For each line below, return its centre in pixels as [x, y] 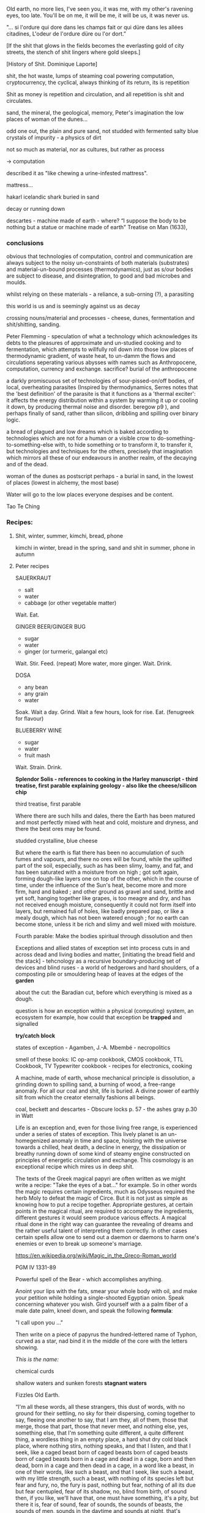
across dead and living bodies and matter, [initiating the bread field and [105, 954]
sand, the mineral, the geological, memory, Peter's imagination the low [95, 112]
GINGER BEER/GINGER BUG [50, 626]
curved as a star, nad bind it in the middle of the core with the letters [101, 1341]
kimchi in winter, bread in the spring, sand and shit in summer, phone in [105, 547]
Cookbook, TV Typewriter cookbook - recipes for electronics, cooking [104, 1066]
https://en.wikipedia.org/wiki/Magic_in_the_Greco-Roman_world [96, 1255]
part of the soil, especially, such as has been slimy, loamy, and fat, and [104, 865]
